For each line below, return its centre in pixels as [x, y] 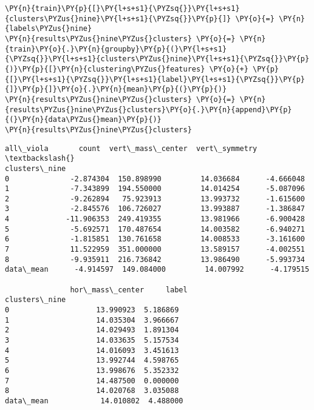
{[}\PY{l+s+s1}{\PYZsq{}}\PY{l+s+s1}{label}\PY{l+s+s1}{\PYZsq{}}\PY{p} [155, 79]
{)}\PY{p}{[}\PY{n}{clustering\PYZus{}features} [105, 69]
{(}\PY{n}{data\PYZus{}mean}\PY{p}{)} [83, 120]
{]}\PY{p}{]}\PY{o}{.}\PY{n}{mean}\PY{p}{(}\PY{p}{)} [116, 89]
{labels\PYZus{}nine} [49, 29]
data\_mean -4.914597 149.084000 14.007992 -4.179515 [157, 270]
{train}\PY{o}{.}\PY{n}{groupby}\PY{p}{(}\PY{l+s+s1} [116, 49]
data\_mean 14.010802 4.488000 [94, 401]
